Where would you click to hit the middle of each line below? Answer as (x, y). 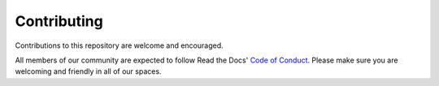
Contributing (59, 21)
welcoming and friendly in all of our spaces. (88, 71)
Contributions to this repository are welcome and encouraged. (119, 45)
